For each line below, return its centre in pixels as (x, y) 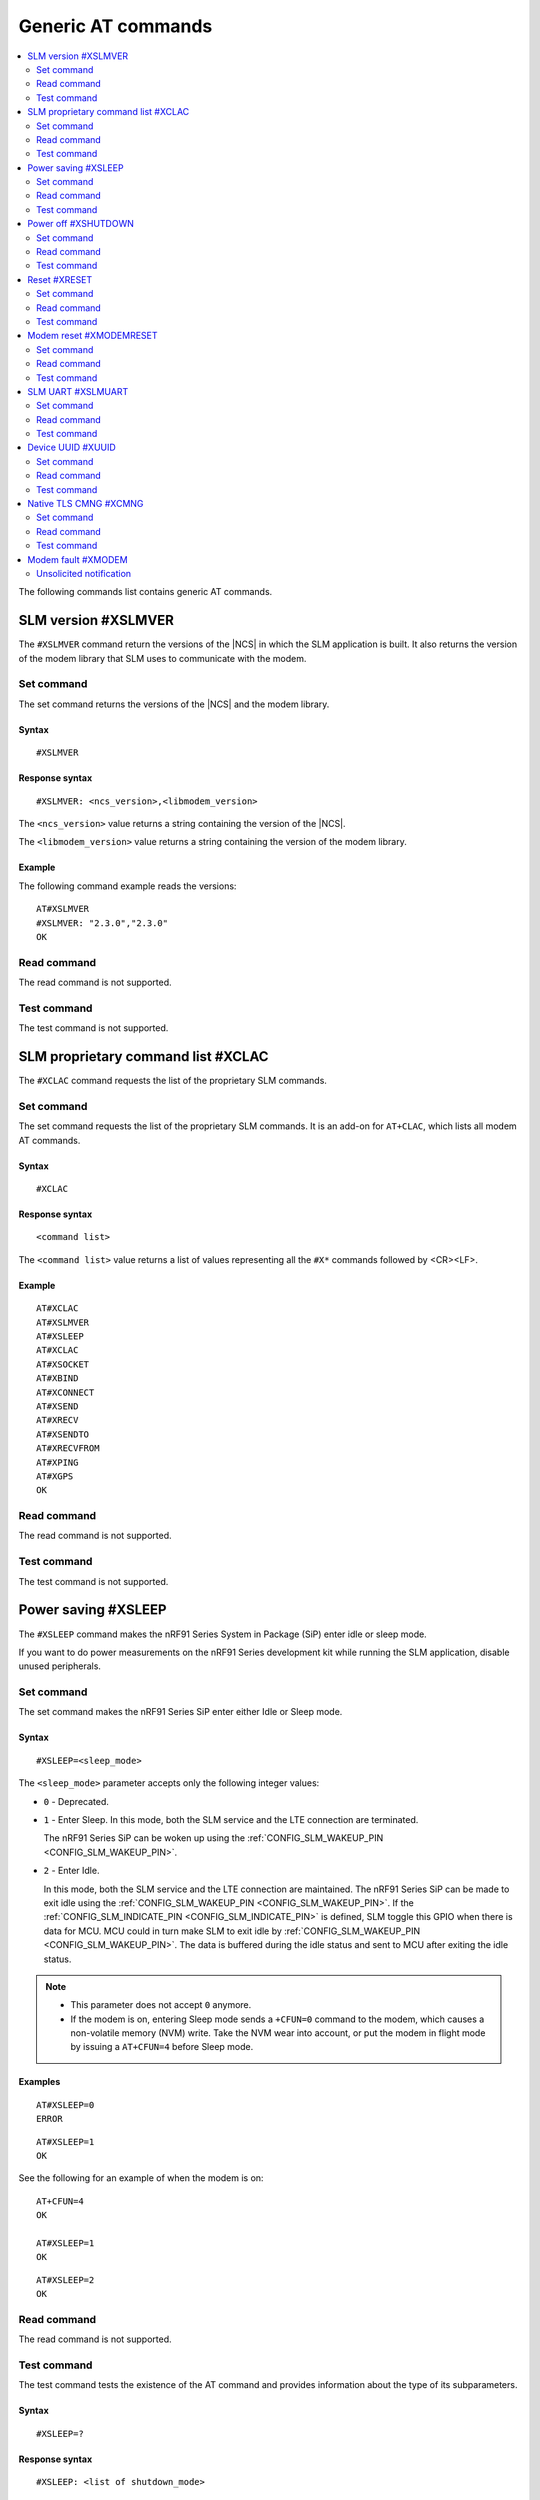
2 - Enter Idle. (71, 1871)
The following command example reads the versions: (127, 886)
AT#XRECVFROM (68, 1448)
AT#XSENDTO (63, 1434)
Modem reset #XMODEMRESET (93, 336)
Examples (39, 2082)
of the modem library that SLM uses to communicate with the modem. (162, 658)
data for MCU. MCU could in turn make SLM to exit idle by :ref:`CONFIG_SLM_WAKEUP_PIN (231, 1931)
